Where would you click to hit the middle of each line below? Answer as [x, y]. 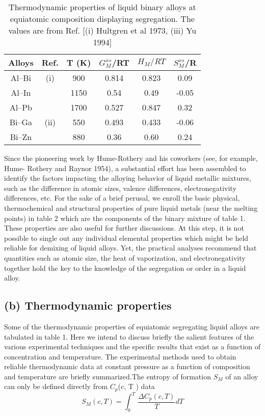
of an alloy [242, 376]
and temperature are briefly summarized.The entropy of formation [108, 376]
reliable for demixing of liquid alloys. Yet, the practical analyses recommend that [130, 248]
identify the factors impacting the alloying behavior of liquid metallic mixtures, [128, 178]
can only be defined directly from [56, 386]
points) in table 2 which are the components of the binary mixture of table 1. [125, 218]
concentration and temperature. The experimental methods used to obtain [120, 356]
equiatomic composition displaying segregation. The [102, 19]
